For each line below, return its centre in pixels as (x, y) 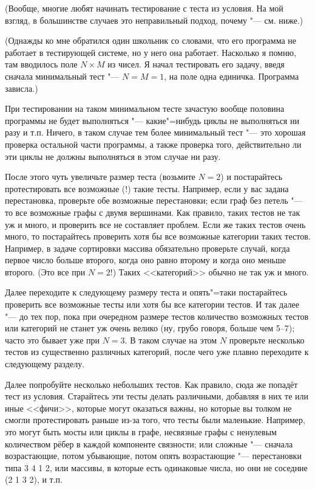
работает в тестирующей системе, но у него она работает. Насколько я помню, (151, 52)
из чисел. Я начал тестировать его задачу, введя (196, 64)
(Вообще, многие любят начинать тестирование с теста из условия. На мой (144, 8)
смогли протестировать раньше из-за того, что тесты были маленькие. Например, (155, 420)
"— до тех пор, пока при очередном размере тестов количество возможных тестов (157, 316)
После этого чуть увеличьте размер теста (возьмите (100, 177)
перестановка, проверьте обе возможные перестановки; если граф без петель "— (154, 200)
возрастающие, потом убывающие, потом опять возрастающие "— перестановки (153, 456)
